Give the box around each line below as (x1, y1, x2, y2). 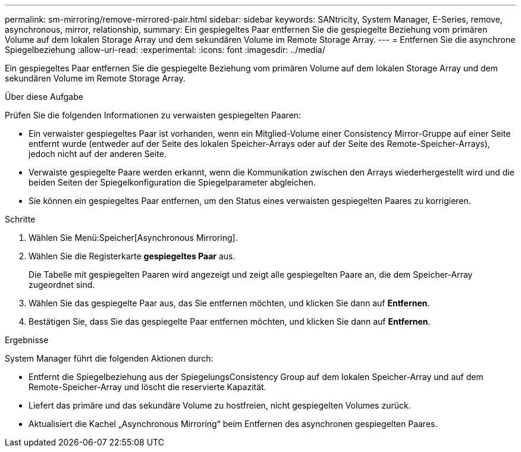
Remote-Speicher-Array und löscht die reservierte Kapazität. (29, 382, 266, 392)
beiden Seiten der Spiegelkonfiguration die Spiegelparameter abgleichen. (29, 177, 316, 187)
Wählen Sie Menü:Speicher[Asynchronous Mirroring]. (29, 233, 238, 243)
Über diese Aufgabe (5, 92, 83, 102)
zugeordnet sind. (29, 280, 95, 290)
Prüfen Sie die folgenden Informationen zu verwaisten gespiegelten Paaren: (5, 110, 302, 120)
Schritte (5, 214, 36, 224)
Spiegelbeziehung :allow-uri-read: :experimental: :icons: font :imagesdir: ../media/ (5, 45, 325, 55)
